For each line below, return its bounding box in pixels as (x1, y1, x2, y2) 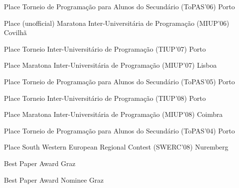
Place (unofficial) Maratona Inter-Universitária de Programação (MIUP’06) (4, 18, 230, 28)
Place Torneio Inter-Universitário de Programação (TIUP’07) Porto (4, 43, 206, 54)
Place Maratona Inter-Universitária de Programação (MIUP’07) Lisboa (4, 60, 217, 70)
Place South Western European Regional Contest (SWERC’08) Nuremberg (4, 142, 229, 152)
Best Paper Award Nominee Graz (4, 174, 104, 185)
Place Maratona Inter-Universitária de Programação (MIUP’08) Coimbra (4, 109, 223, 119)
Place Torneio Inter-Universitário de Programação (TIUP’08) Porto (4, 93, 206, 103)
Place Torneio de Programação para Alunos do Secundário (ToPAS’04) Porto (4, 125, 235, 135)
